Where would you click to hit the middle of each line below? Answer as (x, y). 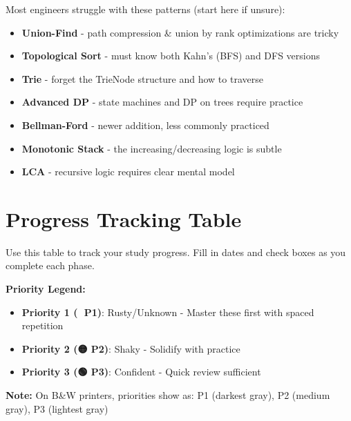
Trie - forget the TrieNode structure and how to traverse (142, 78)
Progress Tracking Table (124, 218)
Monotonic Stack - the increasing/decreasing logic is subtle (152, 148)
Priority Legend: (46, 289)
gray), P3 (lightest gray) (57, 408)
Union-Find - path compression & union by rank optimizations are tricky (180, 32)
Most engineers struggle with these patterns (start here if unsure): (145, 9)
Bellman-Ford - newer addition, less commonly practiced (145, 125)
